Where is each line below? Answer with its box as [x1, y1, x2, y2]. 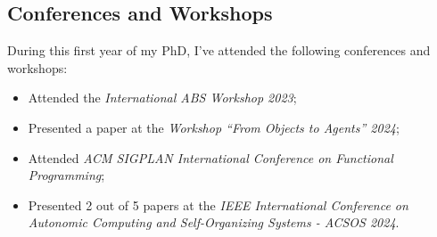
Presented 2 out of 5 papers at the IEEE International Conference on [28, 195, 408, 214]
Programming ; [28, 166, 105, 184]
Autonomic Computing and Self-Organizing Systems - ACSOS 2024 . [28, 213, 400, 232]
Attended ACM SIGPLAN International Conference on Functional [28, 148, 393, 167]
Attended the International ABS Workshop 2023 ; [28, 88, 297, 107]
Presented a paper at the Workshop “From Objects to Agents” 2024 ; [28, 118, 400, 136]
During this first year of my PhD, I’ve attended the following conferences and [7, 41, 431, 60]
